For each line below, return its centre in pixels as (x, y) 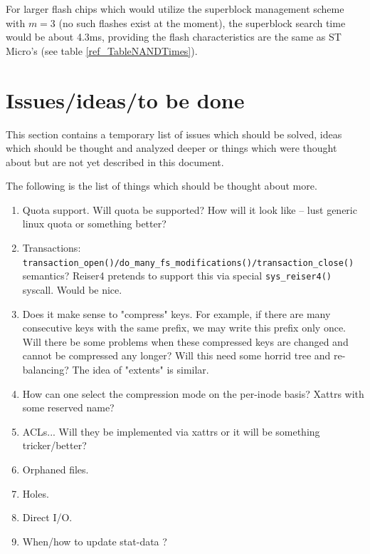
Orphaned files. (55, 469)
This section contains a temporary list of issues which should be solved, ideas (174, 134)
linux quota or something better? (94, 224)
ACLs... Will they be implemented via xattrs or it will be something (171, 431)
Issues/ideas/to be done (125, 99)
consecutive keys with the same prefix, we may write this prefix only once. (184, 328)
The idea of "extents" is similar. (141, 369)
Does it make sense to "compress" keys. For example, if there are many (176, 313)
